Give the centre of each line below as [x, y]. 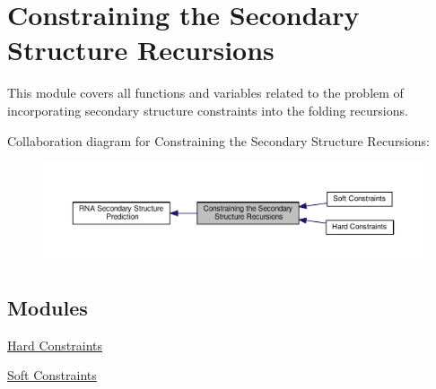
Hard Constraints [55, 345]
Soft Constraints [52, 375]
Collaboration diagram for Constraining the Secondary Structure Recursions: [218, 140]
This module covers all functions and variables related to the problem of [205, 93]
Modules [48, 307]
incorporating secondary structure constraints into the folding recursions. [208, 110]
